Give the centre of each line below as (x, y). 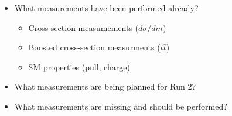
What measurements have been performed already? (106, 8)
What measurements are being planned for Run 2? (105, 86)
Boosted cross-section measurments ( (94, 47)
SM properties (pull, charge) (79, 66)
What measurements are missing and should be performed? (121, 106)
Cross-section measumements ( (83, 27)
